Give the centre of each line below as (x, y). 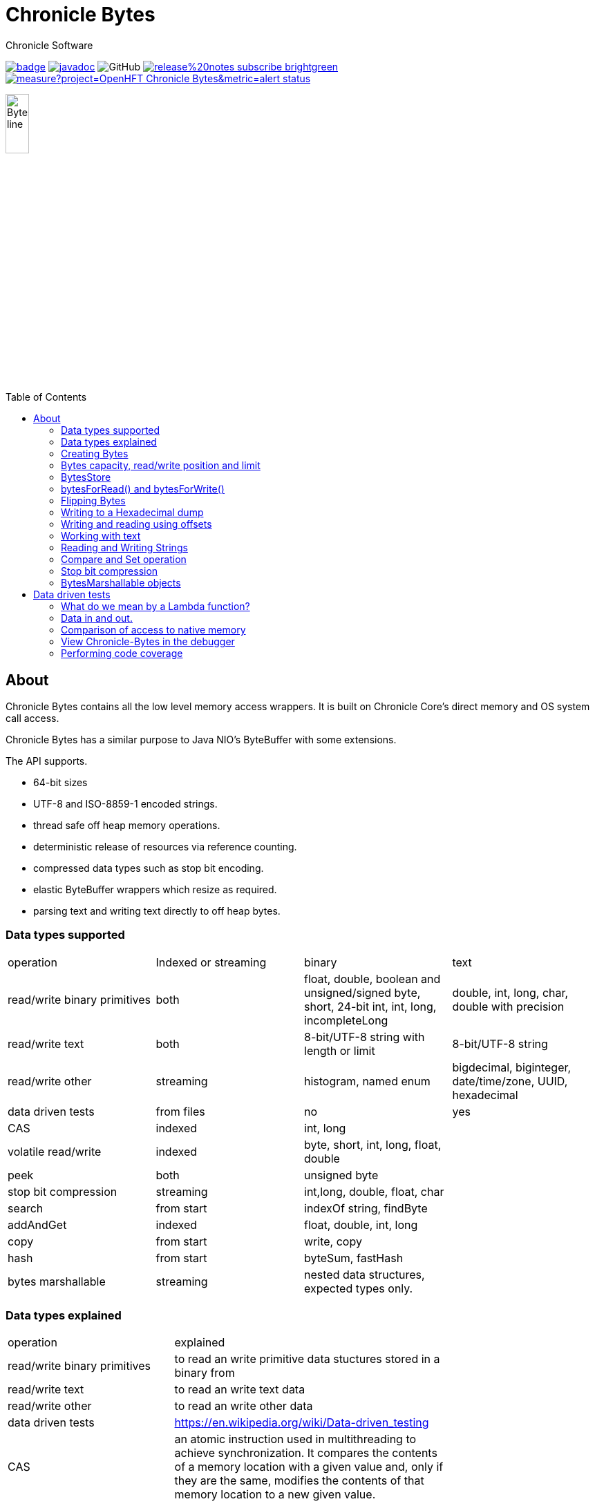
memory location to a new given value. (275, 1495)
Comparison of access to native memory (153, 630)
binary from (205, 1373)
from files (180, 1111)
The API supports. (47, 761)
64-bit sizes (60, 782)
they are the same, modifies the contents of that (299, 1481)
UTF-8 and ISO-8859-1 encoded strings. (125, 803)
